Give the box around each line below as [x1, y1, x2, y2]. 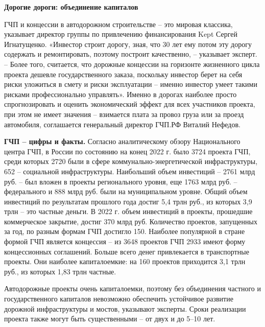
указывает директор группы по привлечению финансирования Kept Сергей [4, 29, 237, 39]
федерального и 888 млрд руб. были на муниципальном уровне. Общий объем [4, 186, 248, 197]
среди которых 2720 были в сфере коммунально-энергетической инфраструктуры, [4, 156, 258, 167]
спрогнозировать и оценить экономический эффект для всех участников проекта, [4, 99, 255, 109]
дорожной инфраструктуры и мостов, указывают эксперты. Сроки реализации [4, 303, 246, 314]
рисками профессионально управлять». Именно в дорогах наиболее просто [4, 88, 237, 99]
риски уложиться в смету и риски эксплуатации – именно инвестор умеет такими [4, 79, 257, 89]
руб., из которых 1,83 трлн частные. [4, 266, 116, 276]
